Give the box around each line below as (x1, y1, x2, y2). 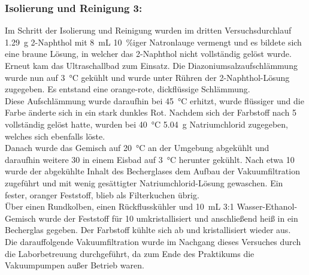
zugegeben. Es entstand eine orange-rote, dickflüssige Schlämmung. (5, 83, 250, 95)
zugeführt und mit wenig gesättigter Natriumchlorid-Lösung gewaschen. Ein (5, 176, 283, 189)
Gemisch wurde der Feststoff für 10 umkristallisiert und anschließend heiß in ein (5, 211, 298, 224)
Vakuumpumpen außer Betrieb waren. (5, 259, 144, 271)
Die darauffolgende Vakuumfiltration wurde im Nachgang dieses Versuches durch (5, 235, 301, 247)
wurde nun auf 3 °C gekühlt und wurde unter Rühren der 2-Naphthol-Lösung (5, 71, 290, 83)
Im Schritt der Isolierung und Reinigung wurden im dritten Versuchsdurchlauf (5, 24, 292, 37)
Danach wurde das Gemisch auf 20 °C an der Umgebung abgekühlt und (5, 141, 269, 154)
